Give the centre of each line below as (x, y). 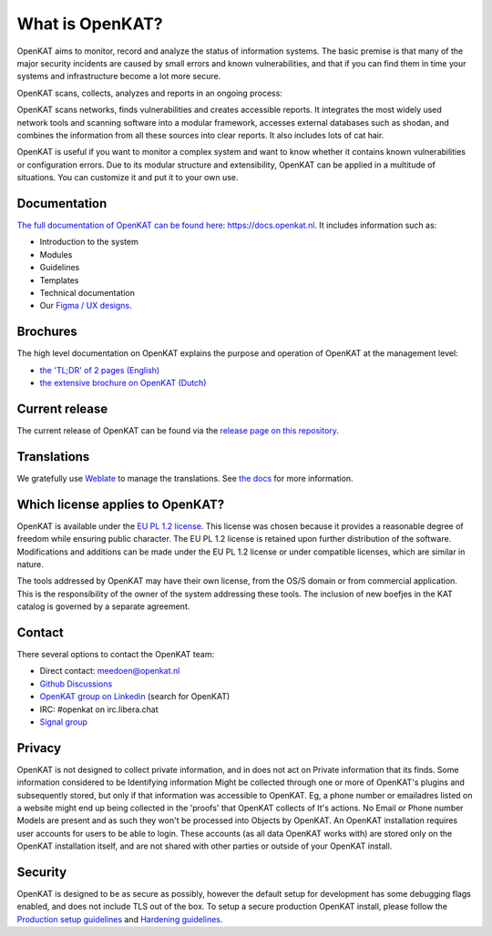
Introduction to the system (89, 242)
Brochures (47, 332)
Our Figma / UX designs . (86, 306)
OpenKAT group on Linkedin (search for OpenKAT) (135, 697)
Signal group (64, 722)
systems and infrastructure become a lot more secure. (119, 76)
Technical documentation (87, 292)
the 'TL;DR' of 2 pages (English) (100, 370)
